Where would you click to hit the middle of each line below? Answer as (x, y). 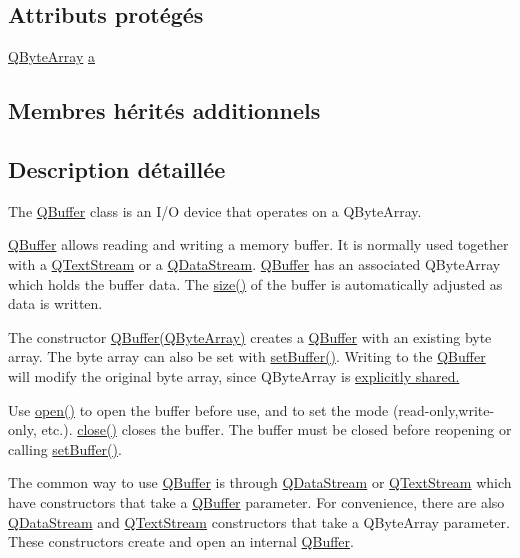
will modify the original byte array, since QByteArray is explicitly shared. (234, 375)
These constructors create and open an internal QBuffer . (181, 541)
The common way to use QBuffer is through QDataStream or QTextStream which (260, 482)
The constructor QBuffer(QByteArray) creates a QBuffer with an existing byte (250, 336)
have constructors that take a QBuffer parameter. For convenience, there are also (256, 501)
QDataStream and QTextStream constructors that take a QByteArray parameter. (259, 521)
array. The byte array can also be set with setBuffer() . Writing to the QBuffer (247, 356)
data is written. (55, 303)
